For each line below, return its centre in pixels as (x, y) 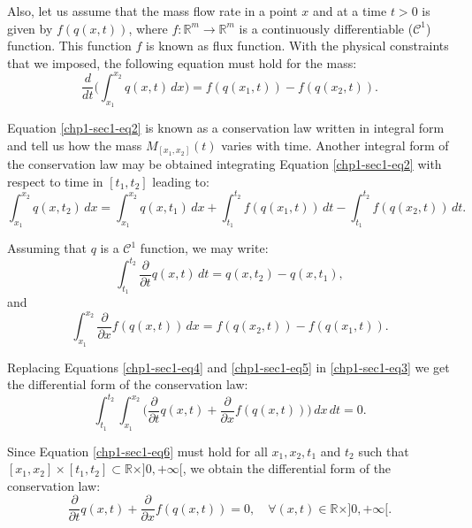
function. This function (69, 46)
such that (384, 451)
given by (30, 28)
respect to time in (55, 181)
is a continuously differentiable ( (326, 28)
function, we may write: (204, 248)
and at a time (350, 11)
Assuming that (47, 248)
